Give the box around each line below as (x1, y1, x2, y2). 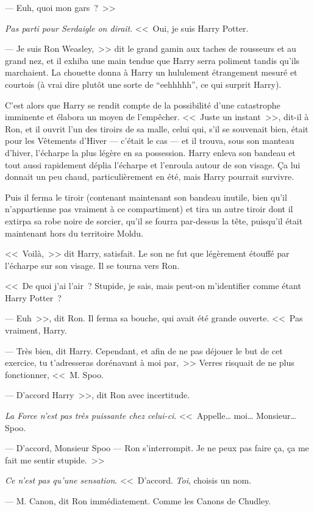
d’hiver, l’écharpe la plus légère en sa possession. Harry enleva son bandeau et (5, 146, 296, 159)
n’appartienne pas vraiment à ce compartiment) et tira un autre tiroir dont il (5, 202, 293, 215)
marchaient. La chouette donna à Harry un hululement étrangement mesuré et (5, 66, 298, 79)
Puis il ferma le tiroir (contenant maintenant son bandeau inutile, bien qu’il (5, 190, 287, 203)
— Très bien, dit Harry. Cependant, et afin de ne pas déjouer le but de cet (5, 344, 283, 357)
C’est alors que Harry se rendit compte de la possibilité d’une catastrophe (5, 98, 280, 111)
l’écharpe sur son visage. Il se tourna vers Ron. (5, 259, 180, 271)
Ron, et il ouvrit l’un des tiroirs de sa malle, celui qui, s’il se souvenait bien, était (5, 122, 309, 135)
